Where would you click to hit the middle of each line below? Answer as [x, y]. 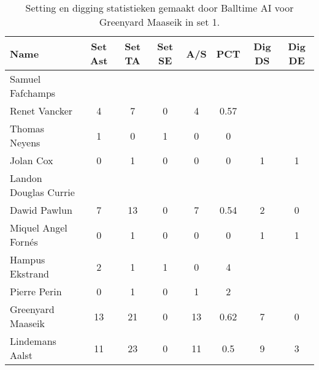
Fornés [24, 242]
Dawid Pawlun [41, 210]
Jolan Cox [32, 160]
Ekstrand [29, 274]
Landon [26, 178]
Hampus [28, 259]
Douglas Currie [42, 192]
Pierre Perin [36, 291]
